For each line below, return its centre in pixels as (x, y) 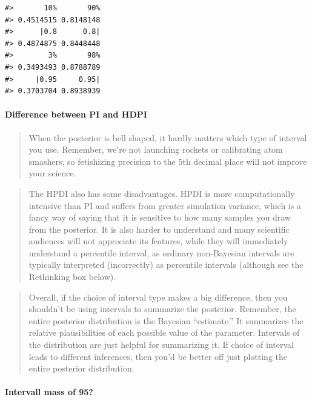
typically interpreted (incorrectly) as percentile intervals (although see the (166, 265)
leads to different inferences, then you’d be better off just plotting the (158, 356)
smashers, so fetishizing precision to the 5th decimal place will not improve (168, 161)
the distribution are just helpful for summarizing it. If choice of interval (161, 345)
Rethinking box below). (72, 277)
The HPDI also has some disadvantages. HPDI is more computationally (162, 193)
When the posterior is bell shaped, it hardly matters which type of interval (168, 137)
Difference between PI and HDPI (76, 114)
